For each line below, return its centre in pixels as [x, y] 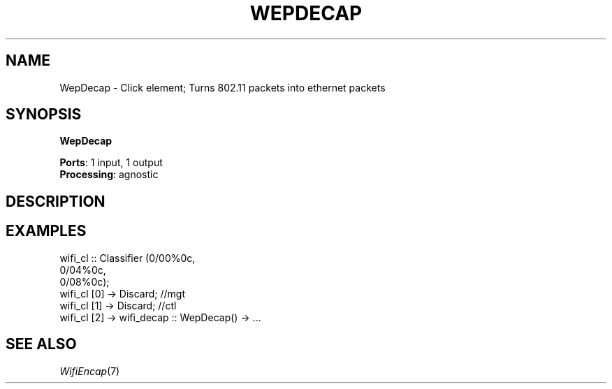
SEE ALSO [41, 344]
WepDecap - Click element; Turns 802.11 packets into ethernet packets [223, 87]
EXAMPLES [46, 231]
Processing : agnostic [109, 175]
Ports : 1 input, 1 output [111, 163]
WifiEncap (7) [90, 371]
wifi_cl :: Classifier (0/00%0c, [127, 258]
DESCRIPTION [56, 201]
